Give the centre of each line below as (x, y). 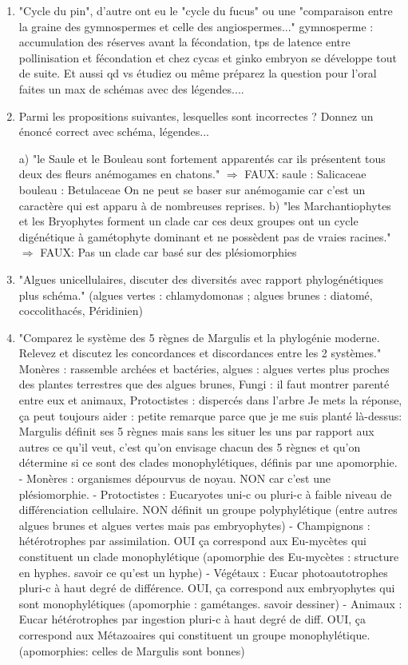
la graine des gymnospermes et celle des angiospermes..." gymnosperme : (196, 26)
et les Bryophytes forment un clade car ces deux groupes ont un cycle (188, 221)
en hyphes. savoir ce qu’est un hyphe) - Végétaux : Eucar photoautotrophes (203, 572)
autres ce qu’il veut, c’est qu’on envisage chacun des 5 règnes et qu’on (190, 446)
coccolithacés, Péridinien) (81, 311)
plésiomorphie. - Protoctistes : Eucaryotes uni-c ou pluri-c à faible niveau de (205, 494)
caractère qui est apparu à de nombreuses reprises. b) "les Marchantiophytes (205, 205)
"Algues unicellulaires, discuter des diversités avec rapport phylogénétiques (201, 279)
